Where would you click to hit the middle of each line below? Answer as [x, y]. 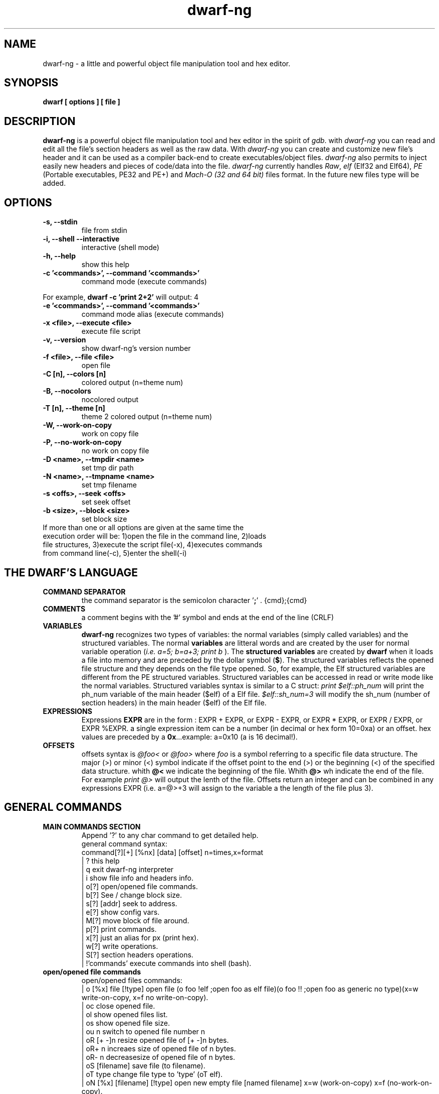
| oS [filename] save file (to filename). [143, 1065]
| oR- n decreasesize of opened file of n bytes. [158, 1057]
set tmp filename [109, 485]
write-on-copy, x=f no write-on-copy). [145, 997]
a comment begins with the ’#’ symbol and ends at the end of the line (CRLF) [208, 617]
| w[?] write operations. [120, 946]
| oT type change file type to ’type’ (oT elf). [152, 1074]
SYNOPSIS [31, 83]
